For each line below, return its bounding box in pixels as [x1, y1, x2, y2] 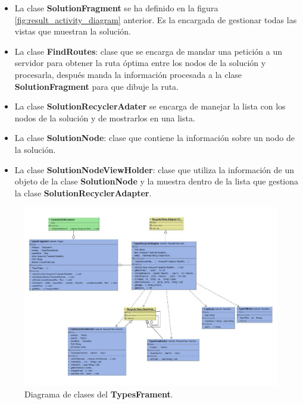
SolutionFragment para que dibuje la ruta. [14, 80, 179, 92]
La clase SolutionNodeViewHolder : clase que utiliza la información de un [14, 163, 294, 176]
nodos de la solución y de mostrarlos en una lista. [14, 111, 195, 124]
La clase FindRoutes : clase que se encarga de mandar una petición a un [14, 45, 282, 57]
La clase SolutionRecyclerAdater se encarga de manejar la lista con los [14, 100, 286, 112]
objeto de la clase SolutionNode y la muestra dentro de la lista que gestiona [14, 175, 299, 187]
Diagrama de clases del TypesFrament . [24, 387, 173, 400]
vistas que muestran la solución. [14, 25, 131, 37]
